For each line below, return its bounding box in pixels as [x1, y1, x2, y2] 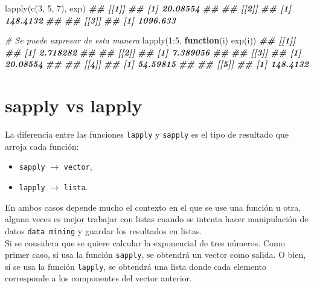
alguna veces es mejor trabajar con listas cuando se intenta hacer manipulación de [5, 213, 309, 225]
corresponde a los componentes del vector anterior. [5, 272, 192, 284]
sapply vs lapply [5, 93, 143, 118]
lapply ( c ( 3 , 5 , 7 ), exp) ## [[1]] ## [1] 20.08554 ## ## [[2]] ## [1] [5, 2, 292, 14]
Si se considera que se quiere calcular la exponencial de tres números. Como [5, 236, 285, 249]
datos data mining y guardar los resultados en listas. [5, 224, 202, 237]
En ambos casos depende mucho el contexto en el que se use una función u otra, [5, 200, 301, 213]
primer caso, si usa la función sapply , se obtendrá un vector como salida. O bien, [5, 248, 306, 261]
